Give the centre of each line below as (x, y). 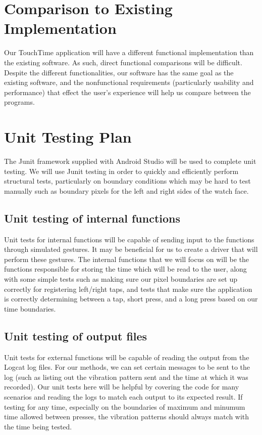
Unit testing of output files (76, 336)
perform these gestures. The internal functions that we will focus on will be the (127, 259)
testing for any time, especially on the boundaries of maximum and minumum (125, 406)
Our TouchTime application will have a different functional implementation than (129, 52)
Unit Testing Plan (68, 137)
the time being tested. (38, 426)
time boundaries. (30, 308)
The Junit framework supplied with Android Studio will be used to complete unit (130, 161)
